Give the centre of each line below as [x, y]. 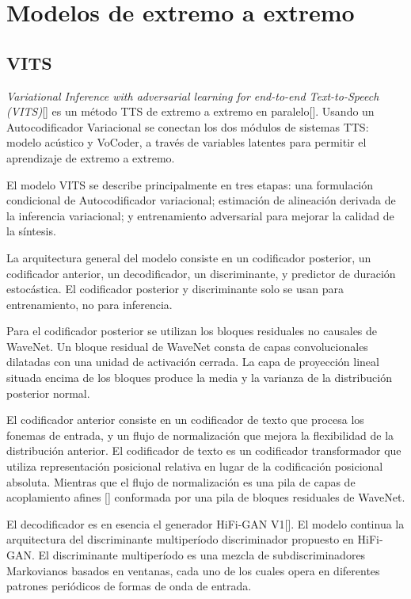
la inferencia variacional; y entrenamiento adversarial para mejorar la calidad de [200, 215]
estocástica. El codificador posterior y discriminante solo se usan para [175, 289]
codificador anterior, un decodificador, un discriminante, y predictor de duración [201, 273]
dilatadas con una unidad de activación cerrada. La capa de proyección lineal [193, 362]
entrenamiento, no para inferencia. [89, 304]
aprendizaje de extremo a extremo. [91, 157]
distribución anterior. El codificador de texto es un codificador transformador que [204, 450]
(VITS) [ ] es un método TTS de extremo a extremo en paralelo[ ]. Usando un [190, 111]
